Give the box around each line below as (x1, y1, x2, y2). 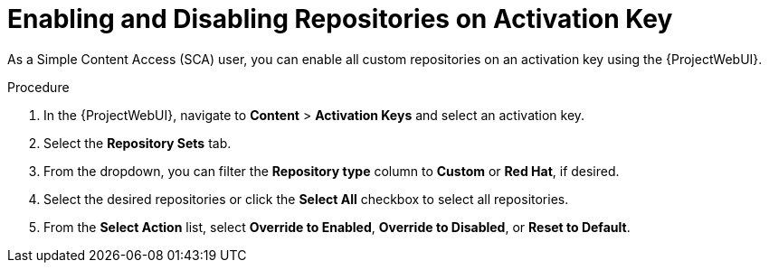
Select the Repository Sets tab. (43, 135, 232, 151)
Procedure (7, 79, 70, 95)
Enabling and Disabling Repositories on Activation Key (7, 4, 673, 34)
